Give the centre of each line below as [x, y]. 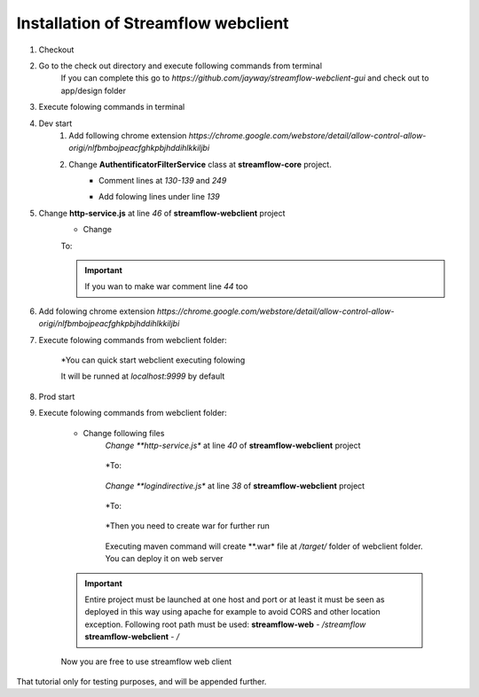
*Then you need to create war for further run [187, 526]
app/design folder [93, 90]
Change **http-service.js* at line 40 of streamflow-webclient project [233, 445]
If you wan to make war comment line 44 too [166, 286]
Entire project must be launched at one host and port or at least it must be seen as [235, 599]
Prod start [57, 396]
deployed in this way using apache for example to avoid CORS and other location [232, 612]
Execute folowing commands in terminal [112, 107]
